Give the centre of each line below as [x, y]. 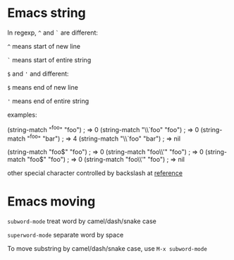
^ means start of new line [44, 46]
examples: [22, 114]
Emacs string [47, 13]
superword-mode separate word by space [66, 235]
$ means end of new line [43, 87]
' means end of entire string [48, 101]
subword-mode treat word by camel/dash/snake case [82, 221]
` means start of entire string [49, 60]
